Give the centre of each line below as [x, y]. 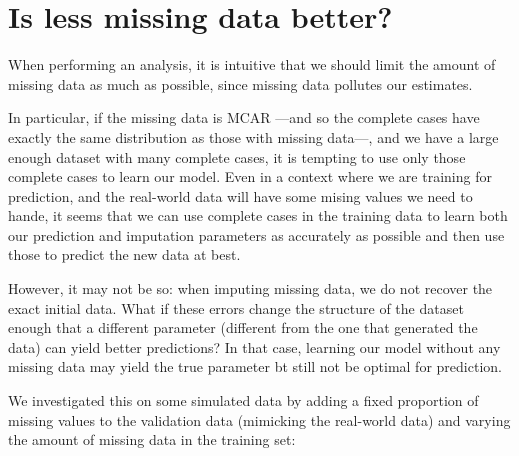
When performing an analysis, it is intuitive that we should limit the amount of [252, 64]
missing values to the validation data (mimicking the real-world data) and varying [259, 419]
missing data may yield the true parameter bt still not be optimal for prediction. [255, 366]
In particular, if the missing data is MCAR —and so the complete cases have [244, 117]
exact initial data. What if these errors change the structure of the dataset [236, 307]
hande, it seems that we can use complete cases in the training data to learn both [258, 215]
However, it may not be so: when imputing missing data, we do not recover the [250, 288]
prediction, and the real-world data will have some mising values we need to [240, 195]
